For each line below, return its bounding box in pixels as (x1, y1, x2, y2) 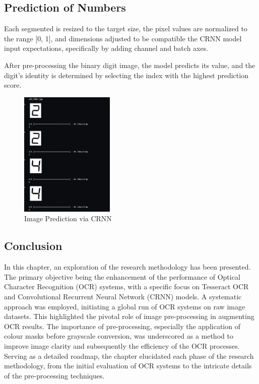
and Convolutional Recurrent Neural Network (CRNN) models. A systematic (4, 291, 242, 301)
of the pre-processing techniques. (4, 370, 105, 380)
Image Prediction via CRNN (24, 213, 112, 224)
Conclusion (4, 238, 62, 253)
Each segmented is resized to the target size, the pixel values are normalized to (4, 23, 247, 34)
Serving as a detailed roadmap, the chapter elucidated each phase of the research (4, 350, 254, 361)
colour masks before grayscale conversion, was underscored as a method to (4, 331, 233, 341)
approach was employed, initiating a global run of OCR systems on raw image (4, 301, 245, 311)
